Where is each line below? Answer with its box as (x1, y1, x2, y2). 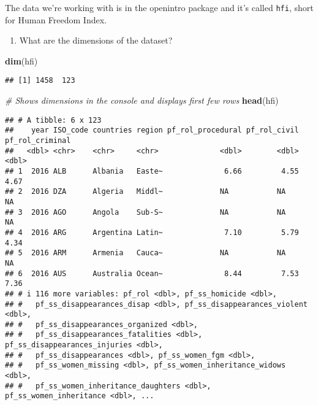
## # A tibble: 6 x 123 (5, 115, 102, 125)
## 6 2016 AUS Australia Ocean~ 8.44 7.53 (5, 269, 299, 278)
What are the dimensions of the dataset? (19, 34, 173, 47)
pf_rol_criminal (5, 136, 71, 145)
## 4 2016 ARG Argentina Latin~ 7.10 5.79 (5, 228, 299, 237)
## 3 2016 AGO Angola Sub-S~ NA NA (5, 207, 286, 217)
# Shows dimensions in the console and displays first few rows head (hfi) (5, 94, 279, 107)
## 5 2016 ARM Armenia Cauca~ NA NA (5, 249, 286, 258)
